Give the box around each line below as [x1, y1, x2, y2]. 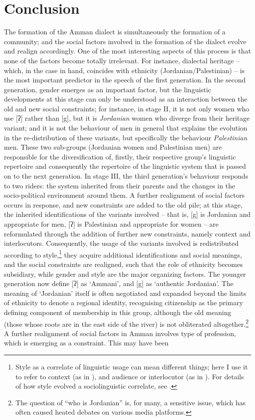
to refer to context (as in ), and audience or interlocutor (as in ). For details [15, 371, 244, 381]
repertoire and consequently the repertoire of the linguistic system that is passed [4, 161, 246, 171]
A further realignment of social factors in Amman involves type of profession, [4, 328, 236, 338]
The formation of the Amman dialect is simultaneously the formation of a [4, 26, 226, 37]
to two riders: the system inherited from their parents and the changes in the [4, 180, 235, 190]
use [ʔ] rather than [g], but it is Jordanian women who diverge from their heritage [4, 113, 250, 123]
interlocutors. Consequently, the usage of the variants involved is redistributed [4, 238, 239, 248]
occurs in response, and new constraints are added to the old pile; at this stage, [4, 199, 243, 210]
